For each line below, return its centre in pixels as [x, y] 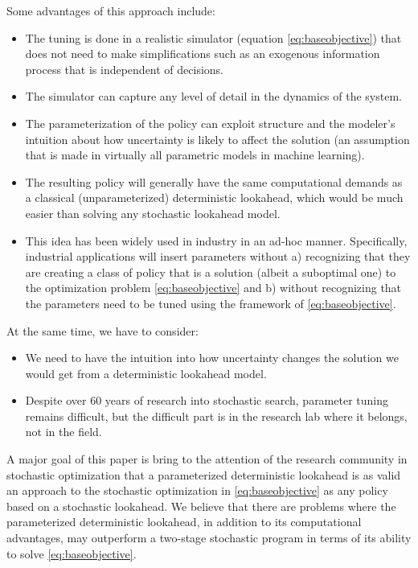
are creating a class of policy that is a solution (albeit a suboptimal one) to [211, 272]
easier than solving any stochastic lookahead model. [153, 213]
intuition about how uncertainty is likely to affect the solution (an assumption [217, 139]
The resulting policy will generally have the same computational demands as [214, 181]
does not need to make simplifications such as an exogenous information [203, 54]
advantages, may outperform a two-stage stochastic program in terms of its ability [209, 538]
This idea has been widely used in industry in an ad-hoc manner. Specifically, [216, 240]
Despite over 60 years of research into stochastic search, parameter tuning [207, 400]
